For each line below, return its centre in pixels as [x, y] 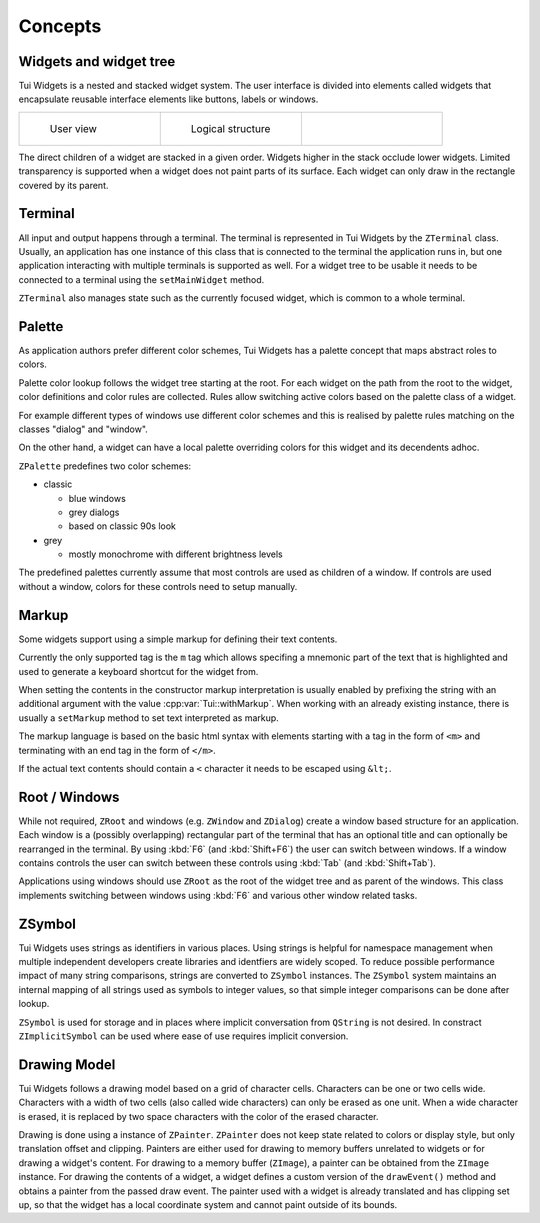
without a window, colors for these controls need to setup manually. [158, 586]
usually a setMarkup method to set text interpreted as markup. [148, 717]
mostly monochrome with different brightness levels [176, 554]
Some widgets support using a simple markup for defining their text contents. [178, 639]
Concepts [60, 26]
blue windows [97, 498]
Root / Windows [69, 796]
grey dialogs [94, 512]
